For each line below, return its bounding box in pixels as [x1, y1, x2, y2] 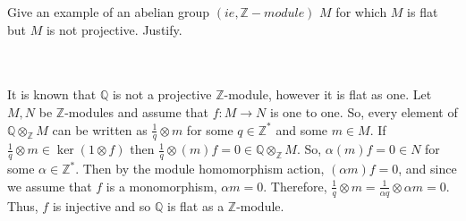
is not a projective [112, 85, 212, 104]
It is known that [7, 85, 97, 104]
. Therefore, [263, 176, 327, 195]
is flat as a [166, 196, 225, 215]
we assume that [7, 176, 92, 195]
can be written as [52, 120, 148, 139]
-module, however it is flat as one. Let [224, 85, 432, 104]
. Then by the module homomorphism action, [75, 159, 325, 178]
